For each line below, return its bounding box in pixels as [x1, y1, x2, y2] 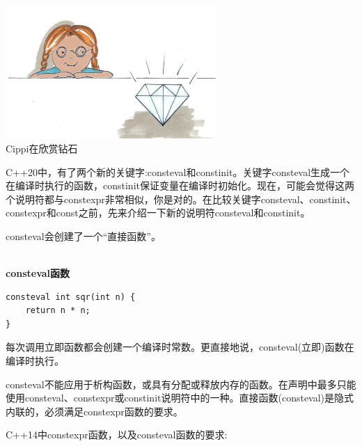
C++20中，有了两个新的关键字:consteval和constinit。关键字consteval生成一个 [6, 164, 350, 179]
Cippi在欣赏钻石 [6, 141, 78, 155]
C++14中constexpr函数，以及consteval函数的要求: [6, 427, 228, 442]
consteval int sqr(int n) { [6, 292, 136, 302]
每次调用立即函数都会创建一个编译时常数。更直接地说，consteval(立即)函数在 [6, 340, 354, 354]
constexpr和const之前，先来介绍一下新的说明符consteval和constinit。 [6, 205, 310, 220]
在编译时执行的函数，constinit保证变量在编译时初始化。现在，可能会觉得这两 [6, 178, 354, 193]
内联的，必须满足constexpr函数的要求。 [6, 404, 183, 418]
